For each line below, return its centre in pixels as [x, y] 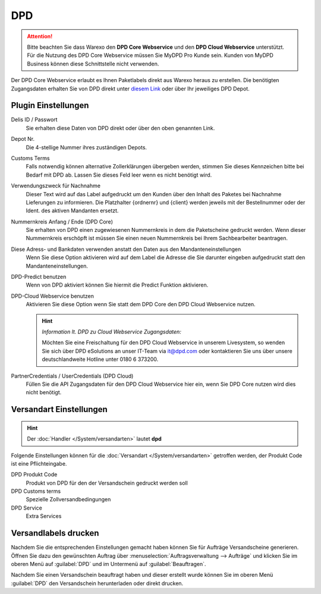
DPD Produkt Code [34, 474]
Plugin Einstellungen [50, 106]
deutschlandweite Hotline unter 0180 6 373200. [100, 359]
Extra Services [44, 516]
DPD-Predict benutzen [39, 277]
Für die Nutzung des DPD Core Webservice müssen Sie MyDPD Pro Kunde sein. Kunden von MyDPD [150, 55]
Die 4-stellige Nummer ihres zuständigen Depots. [86, 147]
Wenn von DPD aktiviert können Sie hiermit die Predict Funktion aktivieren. [117, 285]
